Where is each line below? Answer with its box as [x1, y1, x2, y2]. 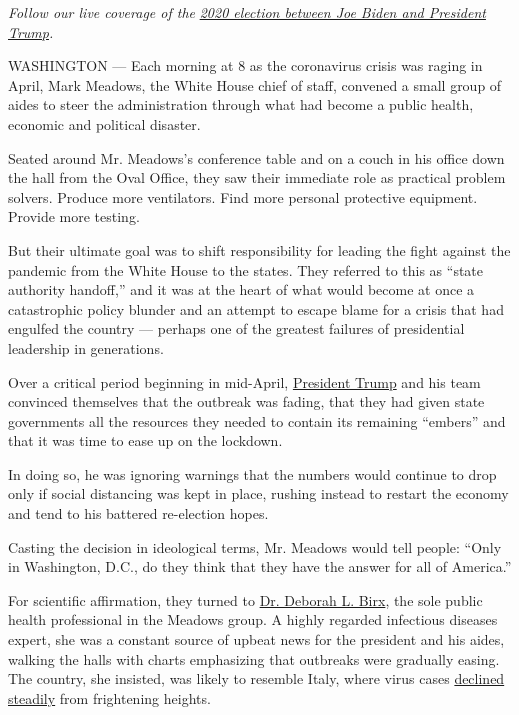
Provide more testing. [8, 206, 140, 227]
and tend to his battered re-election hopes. [8, 503, 269, 524]
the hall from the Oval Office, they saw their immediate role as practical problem [8, 167, 506, 188]
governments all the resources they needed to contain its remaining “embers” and [8, 410, 506, 431]
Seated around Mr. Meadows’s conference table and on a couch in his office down [8, 147, 505, 168]
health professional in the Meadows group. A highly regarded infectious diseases [8, 609, 498, 630]
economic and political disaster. [8, 113, 201, 134]
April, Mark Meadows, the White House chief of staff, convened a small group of [8, 74, 502, 95]
